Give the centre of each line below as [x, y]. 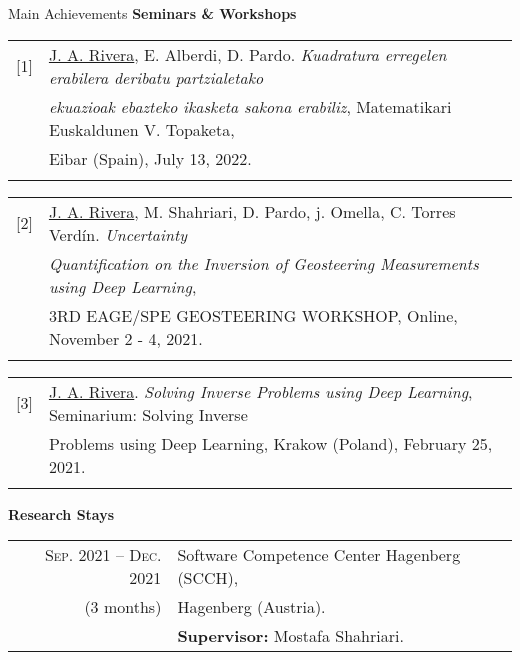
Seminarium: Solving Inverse [148, 414]
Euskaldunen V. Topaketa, [141, 129]
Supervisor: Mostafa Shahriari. [290, 636]
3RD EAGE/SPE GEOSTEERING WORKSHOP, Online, [253, 315]
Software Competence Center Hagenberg [319, 555]
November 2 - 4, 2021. [125, 338]
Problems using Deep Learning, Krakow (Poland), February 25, [270, 443]
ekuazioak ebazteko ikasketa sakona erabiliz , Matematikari [250, 106]
